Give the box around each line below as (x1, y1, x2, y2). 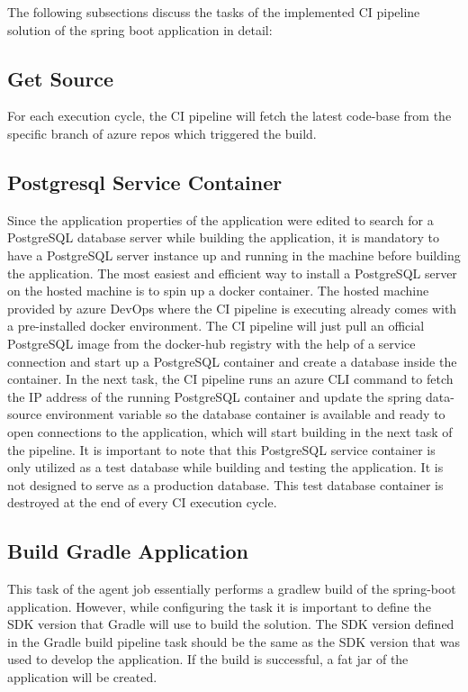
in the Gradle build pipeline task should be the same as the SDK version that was (7, 632, 460, 651)
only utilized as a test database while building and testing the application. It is (7, 458, 444, 477)
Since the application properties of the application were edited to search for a (7, 210, 434, 229)
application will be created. (7, 668, 157, 687)
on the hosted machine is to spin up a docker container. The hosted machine (7, 281, 429, 300)
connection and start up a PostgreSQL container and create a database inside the (7, 351, 457, 370)
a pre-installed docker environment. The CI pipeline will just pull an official (7, 316, 425, 335)
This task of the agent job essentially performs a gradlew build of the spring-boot (7, 579, 456, 598)
